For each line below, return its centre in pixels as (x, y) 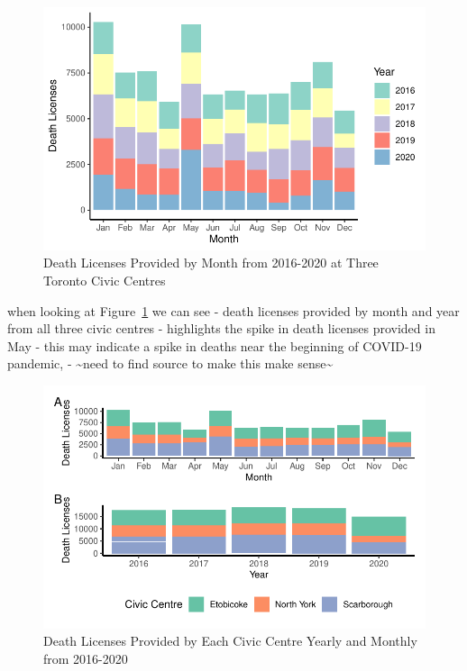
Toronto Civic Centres (105, 280)
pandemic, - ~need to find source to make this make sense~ (170, 363)
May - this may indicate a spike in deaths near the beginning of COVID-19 (215, 345)
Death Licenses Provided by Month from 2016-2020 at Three (211, 263)
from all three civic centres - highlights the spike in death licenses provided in (221, 328)
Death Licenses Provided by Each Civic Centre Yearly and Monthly (230, 641)
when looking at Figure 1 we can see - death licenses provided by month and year (233, 310)
